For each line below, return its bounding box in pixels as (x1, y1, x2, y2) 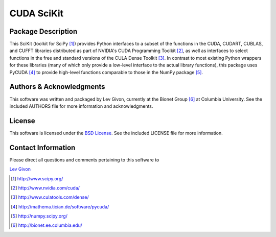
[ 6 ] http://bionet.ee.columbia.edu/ (11, 222, 83, 228)
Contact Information (9, 143, 76, 152)
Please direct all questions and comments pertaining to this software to (9, 156, 159, 163)
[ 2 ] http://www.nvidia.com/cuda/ (11, 184, 80, 191)
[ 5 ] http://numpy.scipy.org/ (11, 213, 67, 219)
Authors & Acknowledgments (9, 82, 105, 91)
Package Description (9, 27, 78, 36)
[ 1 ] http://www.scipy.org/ (11, 175, 63, 181)
